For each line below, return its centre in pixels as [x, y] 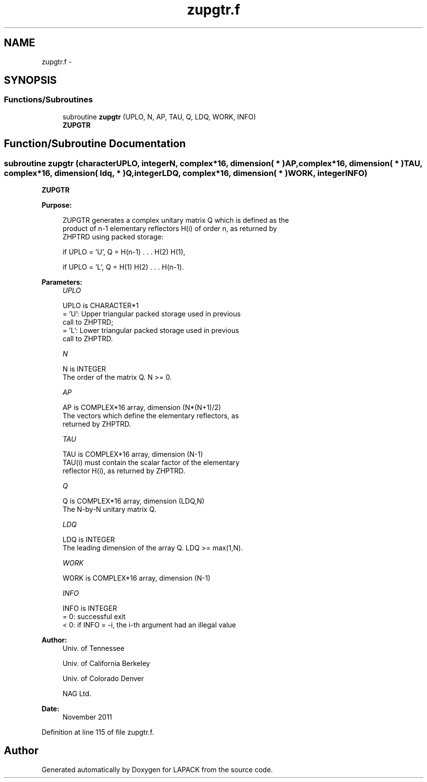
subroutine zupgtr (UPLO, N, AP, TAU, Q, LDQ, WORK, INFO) [159, 117]
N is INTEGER [84, 369]
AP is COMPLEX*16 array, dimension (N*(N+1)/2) [142, 408]
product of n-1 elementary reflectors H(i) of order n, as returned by [170, 229]
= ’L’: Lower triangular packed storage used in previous [151, 331]
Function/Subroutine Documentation [95, 144]
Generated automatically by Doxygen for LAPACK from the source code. [157, 769]
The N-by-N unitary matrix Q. [109, 509]
